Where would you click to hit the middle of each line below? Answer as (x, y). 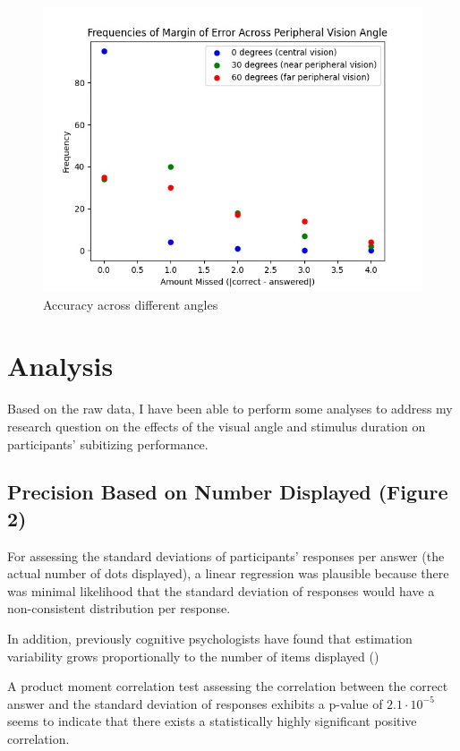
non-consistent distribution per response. (119, 608)
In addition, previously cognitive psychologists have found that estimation (210, 639)
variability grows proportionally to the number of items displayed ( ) (193, 656)
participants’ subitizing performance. (108, 444)
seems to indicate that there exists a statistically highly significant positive (212, 721)
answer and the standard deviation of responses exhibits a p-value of (195, 703)
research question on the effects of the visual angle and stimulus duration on (217, 426)
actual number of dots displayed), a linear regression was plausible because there (228, 573)
